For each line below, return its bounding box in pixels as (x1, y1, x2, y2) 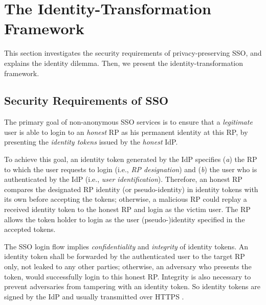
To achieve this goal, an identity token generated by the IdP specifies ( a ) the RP (4, 154, 257, 165)
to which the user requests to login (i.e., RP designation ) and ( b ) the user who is (4, 163, 257, 174)
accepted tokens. (4, 224, 56, 234)
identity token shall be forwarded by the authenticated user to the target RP (4, 251, 245, 262)
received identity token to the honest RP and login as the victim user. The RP (4, 204, 251, 215)
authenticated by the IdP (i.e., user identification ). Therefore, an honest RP (4, 174, 242, 184)
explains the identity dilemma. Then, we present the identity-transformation (4, 57, 243, 68)
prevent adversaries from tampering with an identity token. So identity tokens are (4, 281, 260, 292)
